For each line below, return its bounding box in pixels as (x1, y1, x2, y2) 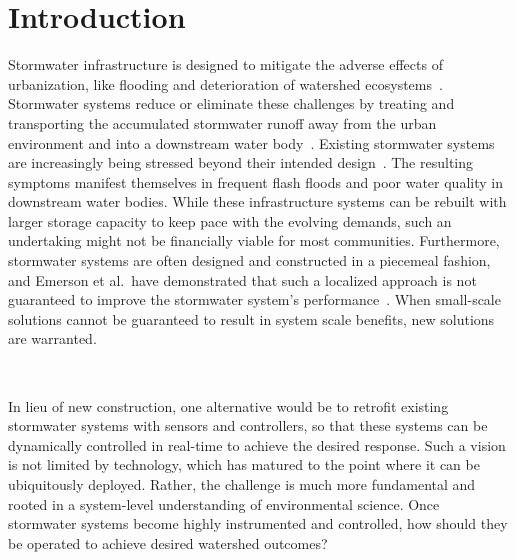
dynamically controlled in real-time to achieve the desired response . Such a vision (8, 434, 506, 455)
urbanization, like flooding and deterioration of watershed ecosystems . (8, 73, 443, 94)
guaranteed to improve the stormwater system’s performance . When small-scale (8, 289, 501, 310)
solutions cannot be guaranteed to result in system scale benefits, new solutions (8, 308, 495, 329)
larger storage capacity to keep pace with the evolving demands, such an (8, 210, 452, 231)
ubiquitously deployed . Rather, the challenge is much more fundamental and (8, 474, 476, 494)
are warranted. (8, 328, 97, 349)
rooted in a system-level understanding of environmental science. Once (8, 493, 440, 514)
